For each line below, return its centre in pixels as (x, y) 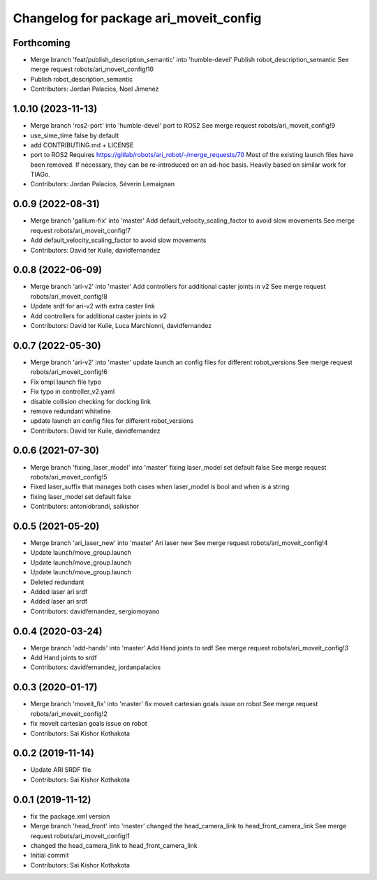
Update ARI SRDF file (61, 770)
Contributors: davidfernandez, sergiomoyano (95, 611)
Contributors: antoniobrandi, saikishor (85, 507)
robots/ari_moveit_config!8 (69, 296)
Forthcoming (42, 43)
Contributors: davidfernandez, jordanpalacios (96, 667)
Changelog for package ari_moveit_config (137, 18)
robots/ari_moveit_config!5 (69, 477)
